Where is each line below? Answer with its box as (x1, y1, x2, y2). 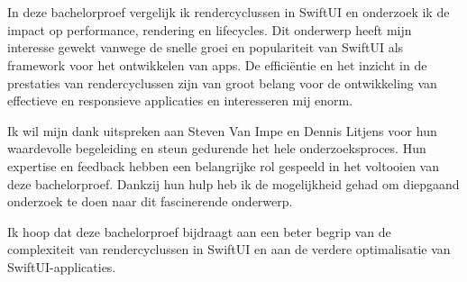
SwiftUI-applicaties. (7, 257, 116, 276)
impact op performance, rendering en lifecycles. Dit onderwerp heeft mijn (7, 20, 412, 39)
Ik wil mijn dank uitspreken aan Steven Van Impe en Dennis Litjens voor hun (7, 121, 437, 140)
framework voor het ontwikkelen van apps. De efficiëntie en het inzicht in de (7, 55, 427, 74)
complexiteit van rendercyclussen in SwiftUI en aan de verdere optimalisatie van (7, 240, 451, 259)
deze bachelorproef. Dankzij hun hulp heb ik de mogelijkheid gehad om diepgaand (7, 174, 460, 193)
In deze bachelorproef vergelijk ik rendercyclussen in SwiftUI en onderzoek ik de (7, 3, 450, 22)
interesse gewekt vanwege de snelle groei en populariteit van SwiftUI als (7, 38, 404, 57)
